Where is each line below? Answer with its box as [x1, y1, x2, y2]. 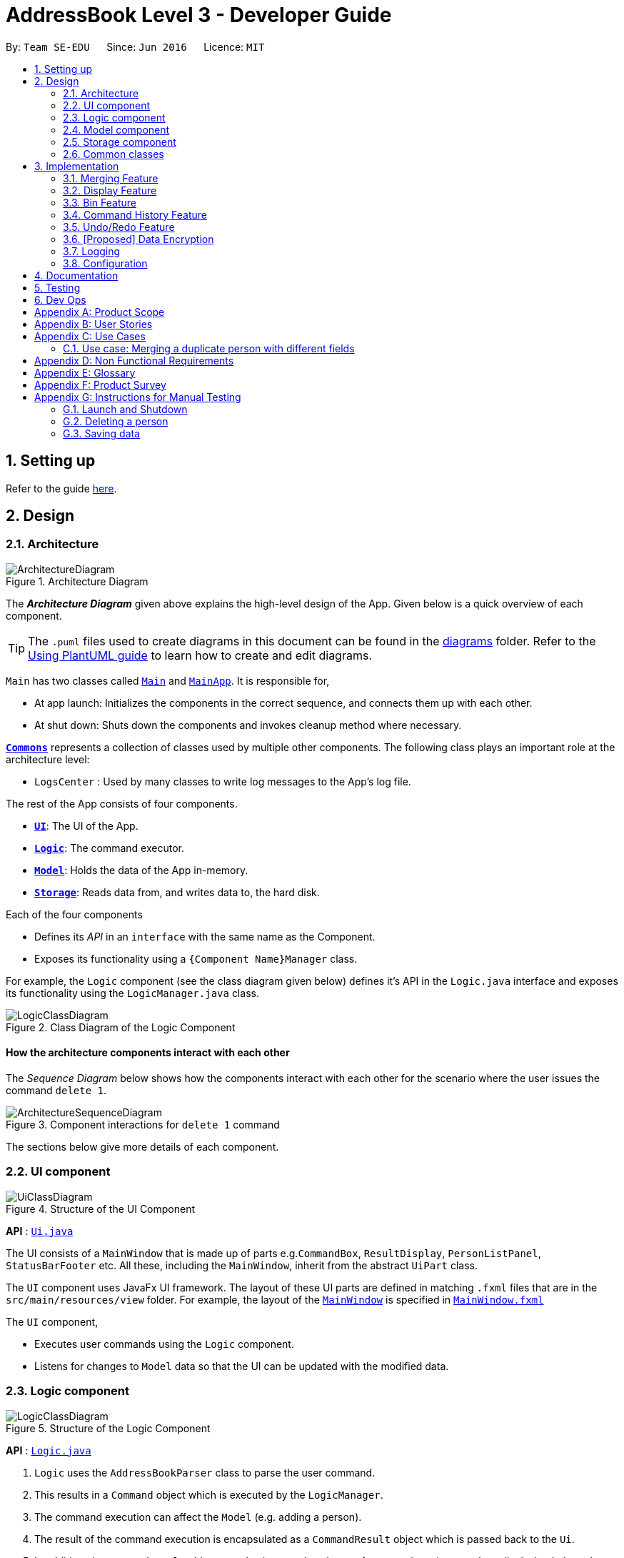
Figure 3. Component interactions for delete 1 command [6, 1118, 280, 1131]
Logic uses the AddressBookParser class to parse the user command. [34, 1466, 376, 1479]
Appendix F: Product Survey [34, 378, 166, 391]
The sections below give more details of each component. [6, 1141, 279, 1153]
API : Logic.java [6, 1444, 91, 1457]
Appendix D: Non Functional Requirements [34, 354, 234, 367]
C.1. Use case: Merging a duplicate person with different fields [63, 342, 355, 354]
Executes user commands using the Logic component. [34, 1337, 294, 1350]
